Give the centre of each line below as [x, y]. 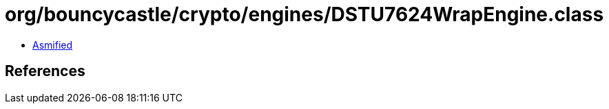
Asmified [53, 45]
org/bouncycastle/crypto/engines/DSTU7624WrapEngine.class [304, 14]
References [45, 71]
